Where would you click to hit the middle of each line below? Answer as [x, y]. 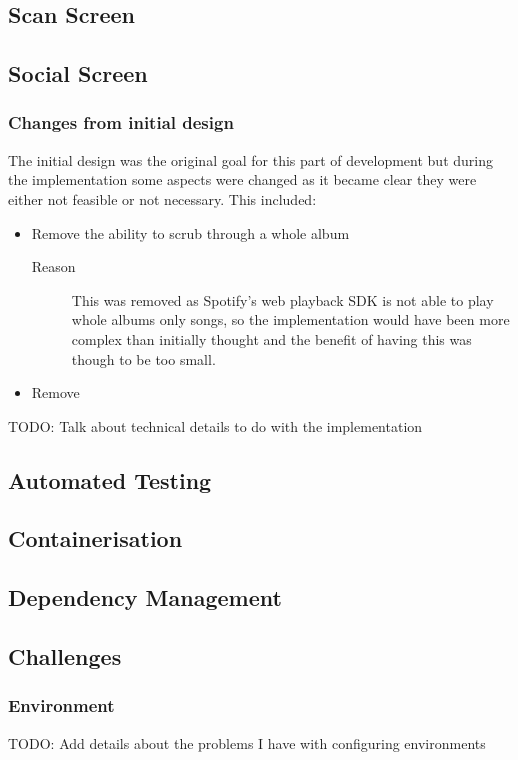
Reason [53, 266]
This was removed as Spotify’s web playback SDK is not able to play [282, 299]
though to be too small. [143, 358]
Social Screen [78, 73]
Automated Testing [110, 479]
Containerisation [95, 538]
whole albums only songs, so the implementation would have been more [290, 319]
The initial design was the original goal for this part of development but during [250, 159]
